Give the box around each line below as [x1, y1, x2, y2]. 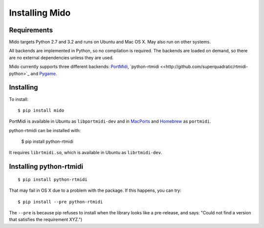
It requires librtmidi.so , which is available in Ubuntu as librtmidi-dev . [9, 150, 162, 156]
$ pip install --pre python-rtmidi [18, 199, 103, 205]
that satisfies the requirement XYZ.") [9, 217, 83, 223]
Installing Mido [9, 7, 71, 18]
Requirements [9, 26, 53, 34]
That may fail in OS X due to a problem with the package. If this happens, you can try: [9, 187, 181, 193]
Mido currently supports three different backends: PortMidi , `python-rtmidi [9, 64, 159, 69]
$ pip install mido [18, 108, 65, 113]
